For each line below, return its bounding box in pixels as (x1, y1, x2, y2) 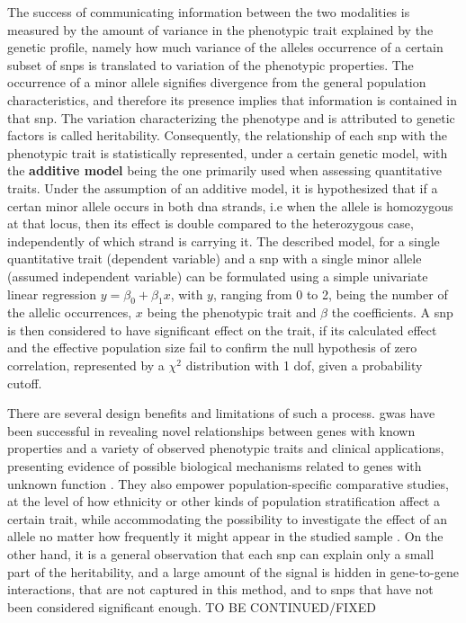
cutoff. (7, 373, 42, 392)
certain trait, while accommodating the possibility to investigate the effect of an (7, 509, 448, 528)
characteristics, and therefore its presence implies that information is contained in (7, 90, 458, 109)
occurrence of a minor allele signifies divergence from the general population (7, 73, 426, 92)
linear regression (7, 284, 97, 303)
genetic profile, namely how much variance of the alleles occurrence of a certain (7, 38, 444, 57)
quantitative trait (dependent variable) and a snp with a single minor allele (7, 249, 422, 268)
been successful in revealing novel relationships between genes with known (7, 421, 416, 440)
